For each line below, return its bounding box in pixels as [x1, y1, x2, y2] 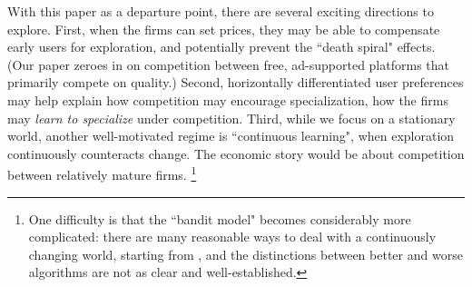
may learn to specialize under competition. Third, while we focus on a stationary [7, 108, 456, 127]
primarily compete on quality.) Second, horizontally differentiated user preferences [7, 73, 464, 92]
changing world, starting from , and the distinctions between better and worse [28, 244, 463, 263]
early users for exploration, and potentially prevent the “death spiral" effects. [7, 37, 436, 56]
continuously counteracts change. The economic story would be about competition [7, 143, 465, 163]
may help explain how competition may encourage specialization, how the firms [7, 90, 448, 109]
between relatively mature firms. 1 [7, 163, 197, 183]
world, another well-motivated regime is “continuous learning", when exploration [7, 126, 455, 145]
